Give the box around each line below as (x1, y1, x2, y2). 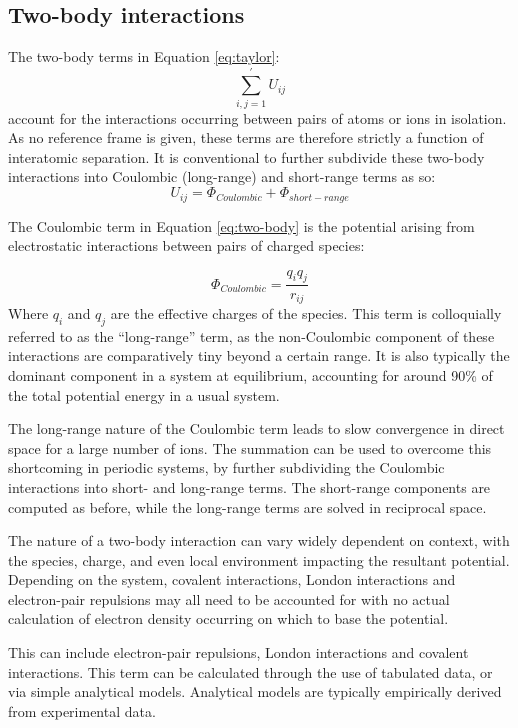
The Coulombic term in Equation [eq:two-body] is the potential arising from (8, 215, 475, 236)
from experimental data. (8, 700, 156, 721)
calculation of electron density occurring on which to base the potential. (8, 608, 449, 629)
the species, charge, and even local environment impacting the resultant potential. (8, 549, 510, 570)
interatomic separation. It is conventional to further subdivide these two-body (8, 146, 485, 167)
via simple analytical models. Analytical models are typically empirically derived (8, 681, 502, 702)
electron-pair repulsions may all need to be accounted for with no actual (8, 588, 450, 609)
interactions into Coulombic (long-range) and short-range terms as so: (8, 166, 436, 187)
